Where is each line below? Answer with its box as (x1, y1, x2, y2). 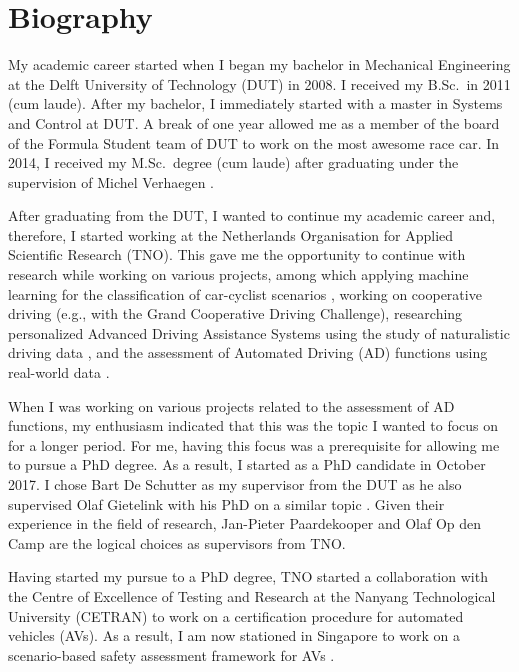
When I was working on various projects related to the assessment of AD (8, 395, 455, 416)
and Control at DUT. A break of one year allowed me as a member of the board (8, 112, 500, 133)
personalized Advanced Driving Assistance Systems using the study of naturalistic (8, 322, 510, 343)
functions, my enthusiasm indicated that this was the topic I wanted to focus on (8, 415, 499, 436)
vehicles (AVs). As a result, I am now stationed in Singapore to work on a (8, 625, 460, 646)
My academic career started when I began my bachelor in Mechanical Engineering (8, 54, 511, 75)
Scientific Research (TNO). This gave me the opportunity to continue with (8, 244, 466, 265)
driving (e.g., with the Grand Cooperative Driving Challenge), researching (8, 303, 463, 324)
